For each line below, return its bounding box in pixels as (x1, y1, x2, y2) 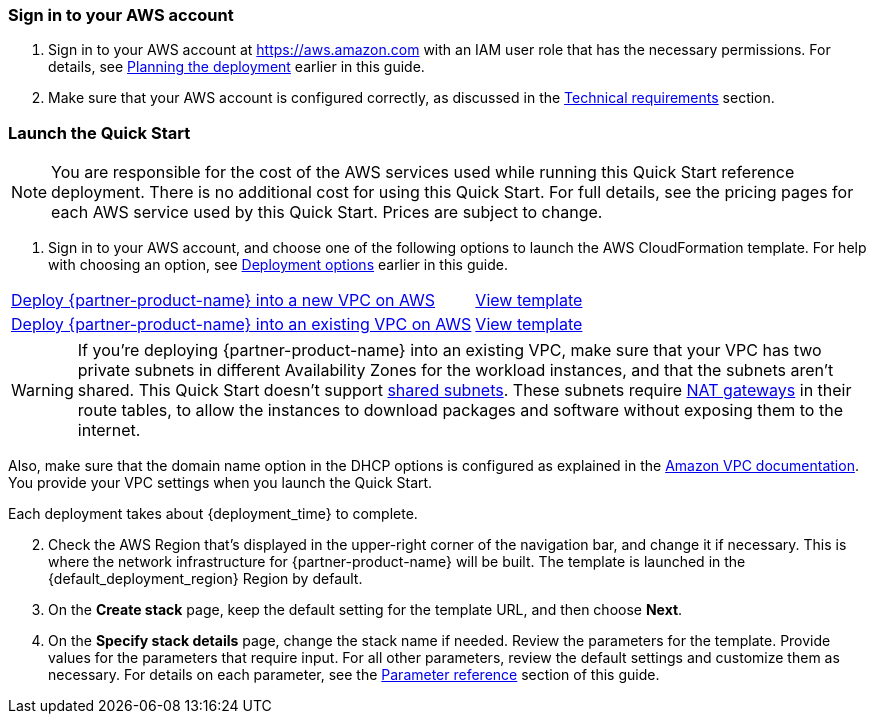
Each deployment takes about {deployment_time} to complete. (8, 505, 418, 523)
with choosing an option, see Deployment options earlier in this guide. (48, 256, 508, 274)
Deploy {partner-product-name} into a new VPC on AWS (11, 290, 436, 311)
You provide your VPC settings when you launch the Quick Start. (8, 474, 433, 492)
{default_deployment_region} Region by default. (48, 570, 363, 588)
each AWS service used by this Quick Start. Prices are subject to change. (51, 202, 603, 223)
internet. (77, 420, 141, 441)
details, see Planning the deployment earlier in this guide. (48, 58, 425, 76)
